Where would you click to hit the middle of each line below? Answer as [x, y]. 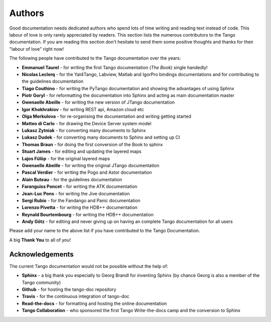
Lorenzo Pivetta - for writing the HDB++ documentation [80, 207]
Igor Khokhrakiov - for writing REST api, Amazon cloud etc [83, 109]
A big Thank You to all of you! [40, 240]
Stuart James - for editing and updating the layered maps [82, 151]
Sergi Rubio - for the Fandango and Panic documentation [81, 200]
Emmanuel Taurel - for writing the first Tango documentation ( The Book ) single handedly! [115, 67]
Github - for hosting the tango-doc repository [69, 289]
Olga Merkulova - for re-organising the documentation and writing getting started [107, 116]
